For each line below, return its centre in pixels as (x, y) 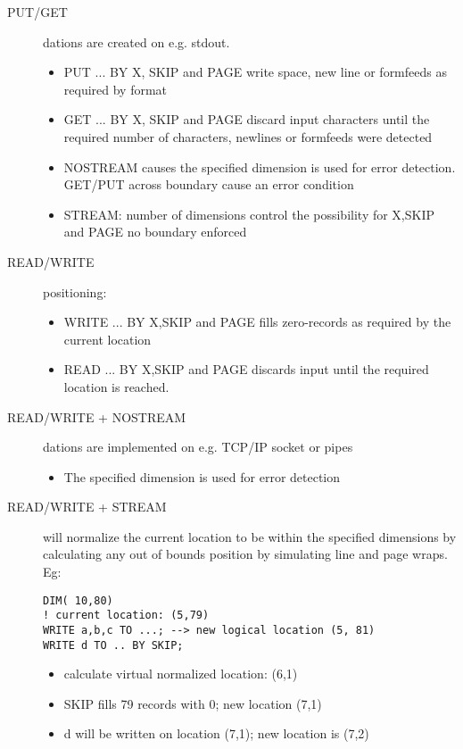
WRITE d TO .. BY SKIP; (113, 645)
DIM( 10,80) (78, 600)
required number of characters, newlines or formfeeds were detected (248, 136)
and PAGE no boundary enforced (155, 232)
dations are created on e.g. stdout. (136, 42)
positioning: (75, 291)
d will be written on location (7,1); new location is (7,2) (216, 733)
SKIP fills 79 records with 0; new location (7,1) (193, 703)
